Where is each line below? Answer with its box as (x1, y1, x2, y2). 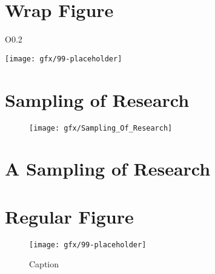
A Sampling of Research (5, 156, 211, 181)
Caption (29, 258, 59, 270)
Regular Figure (5, 204, 134, 228)
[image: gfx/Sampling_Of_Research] (29, 123, 173, 132)
